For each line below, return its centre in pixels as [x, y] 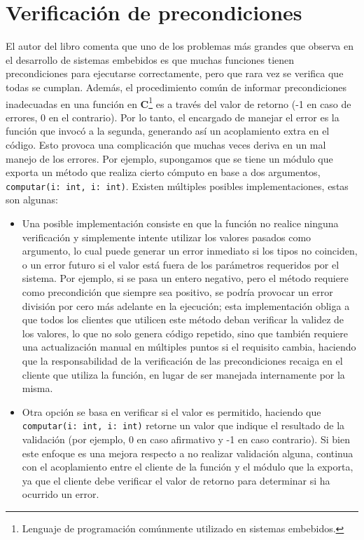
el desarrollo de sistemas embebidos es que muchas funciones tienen [150, 59]
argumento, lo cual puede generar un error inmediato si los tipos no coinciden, [190, 251]
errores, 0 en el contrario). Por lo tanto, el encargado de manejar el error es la [173, 117]
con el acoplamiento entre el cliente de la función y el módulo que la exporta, [188, 467]
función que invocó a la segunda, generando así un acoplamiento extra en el [168, 131]
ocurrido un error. [61, 494]
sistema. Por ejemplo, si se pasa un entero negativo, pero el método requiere [185, 278]
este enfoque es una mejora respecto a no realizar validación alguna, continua [188, 453]
